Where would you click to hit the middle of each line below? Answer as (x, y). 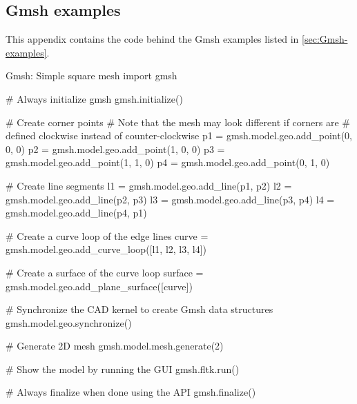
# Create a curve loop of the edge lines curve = (107, 235)
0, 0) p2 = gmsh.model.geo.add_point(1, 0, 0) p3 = (115, 149)
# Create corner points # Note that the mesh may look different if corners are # (178, 122)
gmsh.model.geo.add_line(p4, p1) (76, 213)
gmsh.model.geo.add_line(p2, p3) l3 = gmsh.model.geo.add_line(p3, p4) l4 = (170, 199)
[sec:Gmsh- (325, 39)
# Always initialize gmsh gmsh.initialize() (94, 98)
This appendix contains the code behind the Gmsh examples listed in (152, 39)
